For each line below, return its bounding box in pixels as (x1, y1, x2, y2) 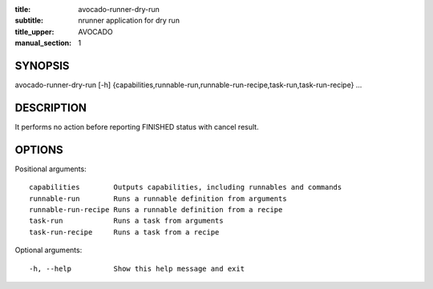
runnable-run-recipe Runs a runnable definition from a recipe (29, 205, 283, 215)
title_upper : (14, 26, 55, 36)
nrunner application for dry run (78, 16, 180, 26)
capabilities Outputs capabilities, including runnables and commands (29, 183, 342, 192)
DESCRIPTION (14, 101, 87, 114)
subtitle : (14, 16, 44, 26)
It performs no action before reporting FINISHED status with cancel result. (14, 122, 260, 131)
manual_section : (14, 38, 72, 48)
